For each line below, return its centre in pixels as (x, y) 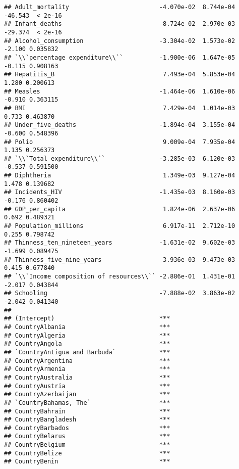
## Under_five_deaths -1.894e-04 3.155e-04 (120, 125)
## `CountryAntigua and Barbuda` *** (87, 352)
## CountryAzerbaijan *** (87, 394)
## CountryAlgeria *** (87, 335)
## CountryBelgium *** (87, 445)
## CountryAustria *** (87, 386)
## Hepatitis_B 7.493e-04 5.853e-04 (120, 75)
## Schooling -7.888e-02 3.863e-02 (120, 293)
